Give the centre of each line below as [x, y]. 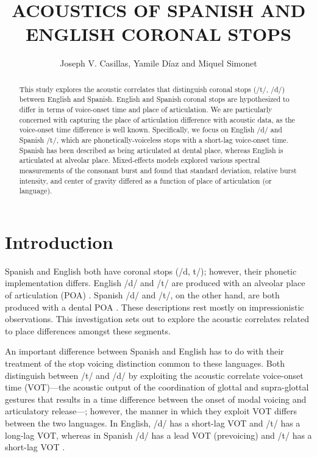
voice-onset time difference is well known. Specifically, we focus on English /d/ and [151, 130]
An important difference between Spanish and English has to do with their [144, 351]
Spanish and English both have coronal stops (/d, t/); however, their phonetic [151, 271]
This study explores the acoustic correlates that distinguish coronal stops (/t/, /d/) [152, 89]
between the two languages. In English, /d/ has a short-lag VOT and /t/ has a [153, 423]
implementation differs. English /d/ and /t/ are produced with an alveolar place [155, 283]
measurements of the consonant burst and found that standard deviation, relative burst [158, 170]
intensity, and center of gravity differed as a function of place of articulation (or [145, 180]
